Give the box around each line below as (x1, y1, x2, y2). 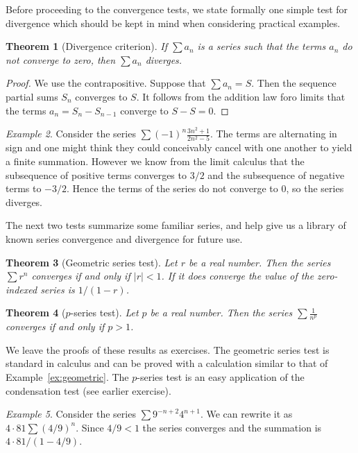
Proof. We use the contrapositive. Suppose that (6, 76, 206, 90)
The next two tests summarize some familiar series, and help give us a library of (6, 218, 346, 232)
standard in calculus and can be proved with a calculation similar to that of (6, 356, 328, 370)
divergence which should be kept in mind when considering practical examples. (6, 15, 341, 30)
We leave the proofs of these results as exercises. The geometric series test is (6, 342, 330, 357)
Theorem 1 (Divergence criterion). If (6, 39, 168, 53)
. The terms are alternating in (210, 126, 337, 141)
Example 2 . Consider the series (6, 126, 136, 141)
